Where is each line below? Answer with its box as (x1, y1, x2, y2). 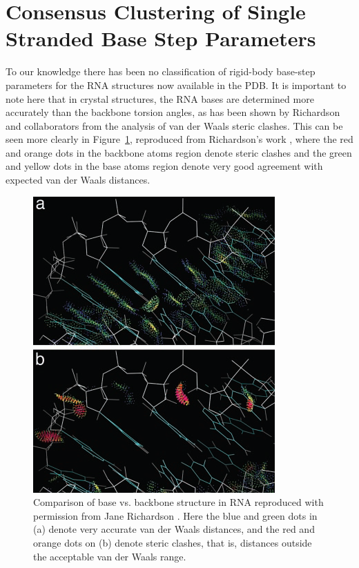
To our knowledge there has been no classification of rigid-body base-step (6, 64, 316, 79)
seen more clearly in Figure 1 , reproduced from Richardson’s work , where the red (6, 132, 353, 146)
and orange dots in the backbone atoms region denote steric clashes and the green (6, 145, 352, 159)
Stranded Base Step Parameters (6, 24, 316, 52)
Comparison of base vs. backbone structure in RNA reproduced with (33, 495, 324, 509)
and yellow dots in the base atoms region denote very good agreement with (6, 159, 323, 173)
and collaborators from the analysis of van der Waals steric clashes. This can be (6, 118, 343, 133)
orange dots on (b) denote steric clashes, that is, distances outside (33, 536, 312, 550)
